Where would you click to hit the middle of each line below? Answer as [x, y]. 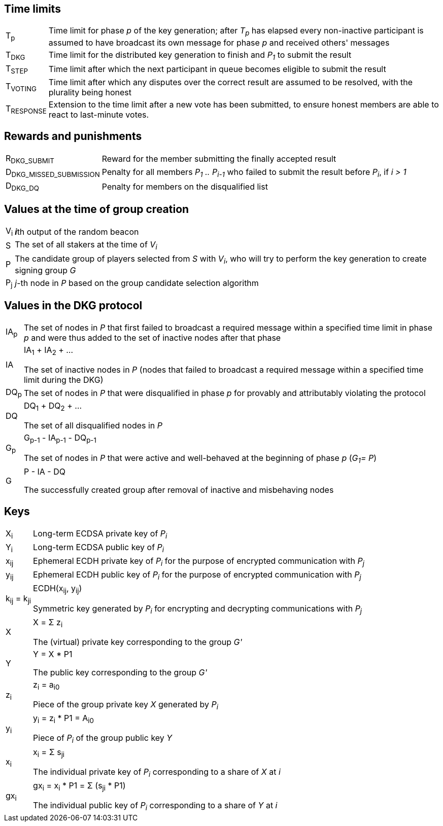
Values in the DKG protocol [73, 306]
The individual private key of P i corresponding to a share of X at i [157, 773]
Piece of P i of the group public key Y [103, 739]
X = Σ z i [48, 623]
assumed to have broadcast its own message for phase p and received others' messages [219, 42]
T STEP [17, 69]
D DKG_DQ [22, 187]
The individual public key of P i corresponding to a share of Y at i [155, 806]
